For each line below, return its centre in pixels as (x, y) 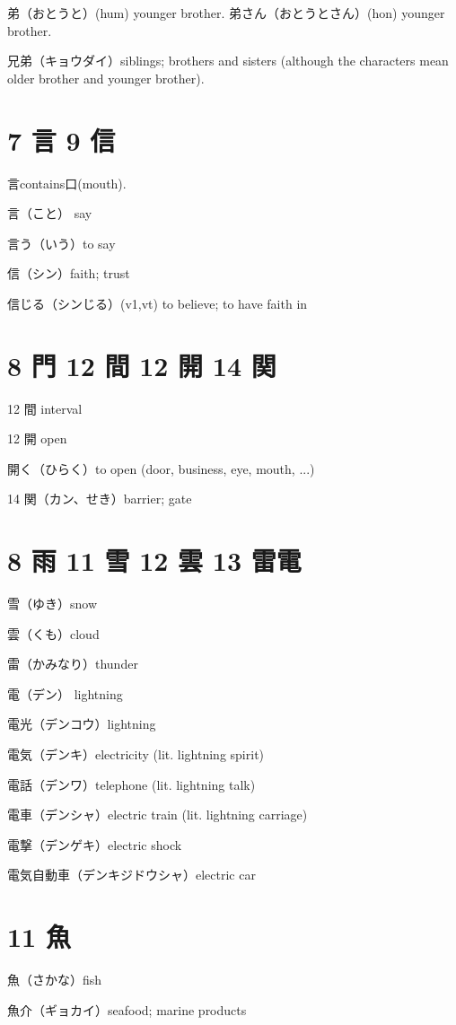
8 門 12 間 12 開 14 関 (142, 365)
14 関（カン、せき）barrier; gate (100, 499)
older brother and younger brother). (106, 78)
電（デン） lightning (65, 693)
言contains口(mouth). (67, 183)
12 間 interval (45, 408)
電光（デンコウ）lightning (82, 724)
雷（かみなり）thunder (73, 664)
